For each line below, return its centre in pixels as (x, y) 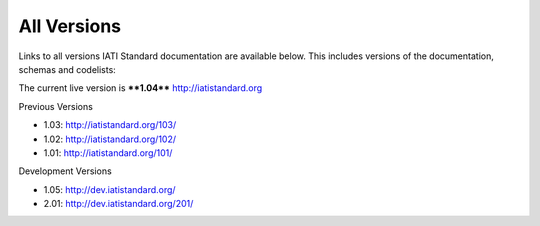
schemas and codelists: (67, 69)
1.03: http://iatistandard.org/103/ (110, 125)
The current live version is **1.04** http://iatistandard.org (140, 88)
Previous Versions (56, 106)
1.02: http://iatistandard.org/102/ (110, 139)
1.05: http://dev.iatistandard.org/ (109, 189)
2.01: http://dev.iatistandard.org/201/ (118, 204)
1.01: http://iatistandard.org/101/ (108, 152)
